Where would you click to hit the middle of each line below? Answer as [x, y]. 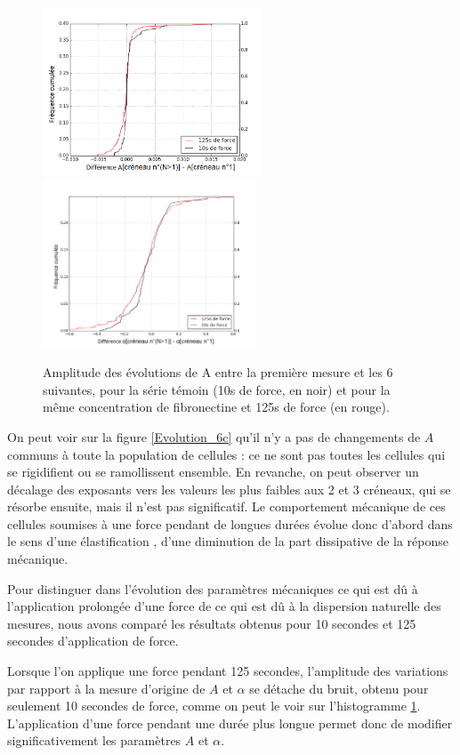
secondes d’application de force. [93, 641]
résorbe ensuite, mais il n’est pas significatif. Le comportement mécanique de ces [226, 506]
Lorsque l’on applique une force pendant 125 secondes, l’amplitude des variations [228, 671]
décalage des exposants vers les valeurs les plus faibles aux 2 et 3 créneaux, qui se [229, 489]
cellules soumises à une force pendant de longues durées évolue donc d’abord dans [230, 523]
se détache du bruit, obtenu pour [339, 688]
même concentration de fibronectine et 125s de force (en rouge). [216, 407]
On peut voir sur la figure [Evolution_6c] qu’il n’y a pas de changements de [214, 436]
